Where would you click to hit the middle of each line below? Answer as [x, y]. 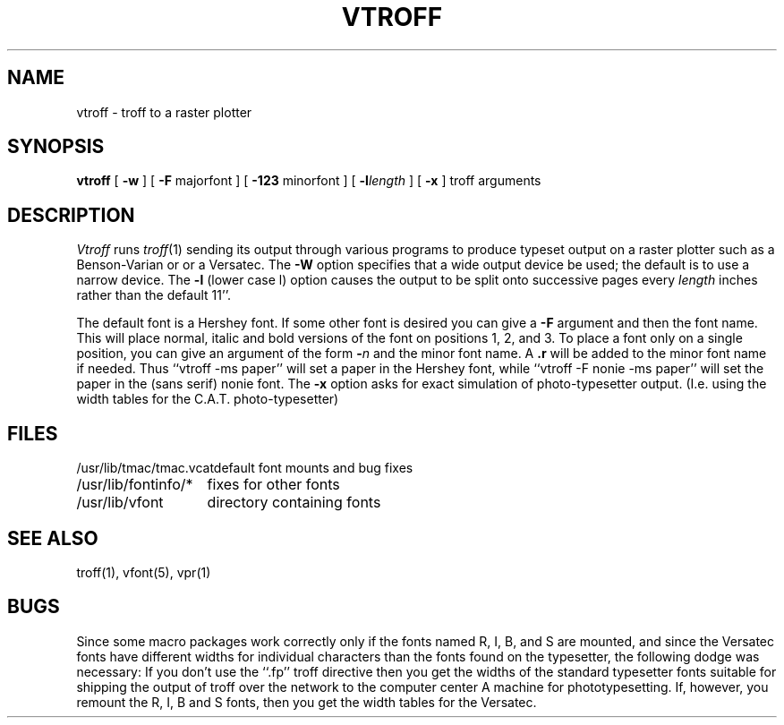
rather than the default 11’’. [153, 295]
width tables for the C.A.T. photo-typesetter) [208, 399]
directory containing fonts [294, 503]
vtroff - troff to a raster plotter [164, 112]
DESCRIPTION [71, 215]
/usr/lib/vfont [120, 503]
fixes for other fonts [273, 485]
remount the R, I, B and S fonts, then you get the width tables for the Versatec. [307, 702]
